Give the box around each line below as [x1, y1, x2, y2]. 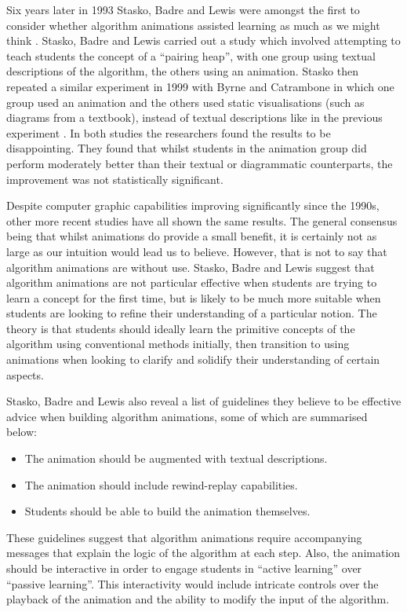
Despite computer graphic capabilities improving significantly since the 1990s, [6, 197, 380, 214]
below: [6, 423, 37, 440]
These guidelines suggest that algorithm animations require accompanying [6, 529, 362, 545]
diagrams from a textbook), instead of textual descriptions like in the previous [6, 109, 383, 126]
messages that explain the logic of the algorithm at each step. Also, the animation [6, 544, 401, 561]
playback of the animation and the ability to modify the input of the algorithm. [6, 591, 390, 607]
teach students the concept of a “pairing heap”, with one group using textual [6, 47, 376, 64]
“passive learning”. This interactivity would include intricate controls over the [6, 575, 379, 592]
